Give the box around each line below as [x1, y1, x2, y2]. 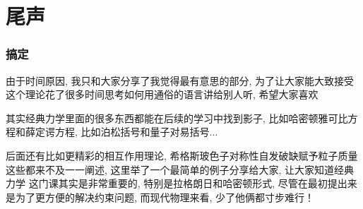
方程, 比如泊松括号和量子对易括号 [54, 124, 210, 139]
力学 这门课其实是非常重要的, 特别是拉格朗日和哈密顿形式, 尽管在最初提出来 [6, 176, 357, 191]
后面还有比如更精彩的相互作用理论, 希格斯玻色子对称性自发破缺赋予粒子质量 [6, 148, 358, 162]
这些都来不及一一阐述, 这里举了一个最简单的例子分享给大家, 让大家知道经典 [6, 162, 355, 177]
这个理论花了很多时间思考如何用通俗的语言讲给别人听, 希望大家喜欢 [6, 87, 319, 102]
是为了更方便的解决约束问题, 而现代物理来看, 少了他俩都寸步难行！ [6, 189, 315, 204]
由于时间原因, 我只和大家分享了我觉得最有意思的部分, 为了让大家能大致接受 [6, 73, 355, 88]
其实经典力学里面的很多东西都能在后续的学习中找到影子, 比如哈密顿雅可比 [6, 110, 348, 125]
